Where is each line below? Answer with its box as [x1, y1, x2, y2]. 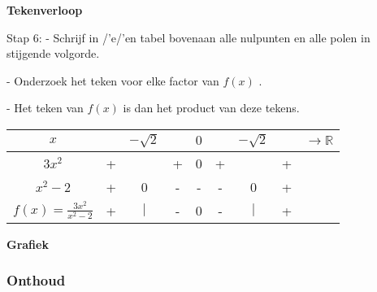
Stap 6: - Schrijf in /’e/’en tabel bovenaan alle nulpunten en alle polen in [6, 28, 370, 46]
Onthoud [6, 270, 66, 290]
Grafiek [6, 235, 49, 252]
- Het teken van [6, 99, 84, 116]
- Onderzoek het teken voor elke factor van [6, 72, 219, 89]
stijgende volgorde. [6, 45, 100, 62]
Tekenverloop [6, 2, 83, 18]
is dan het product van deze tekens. [123, 99, 300, 116]
